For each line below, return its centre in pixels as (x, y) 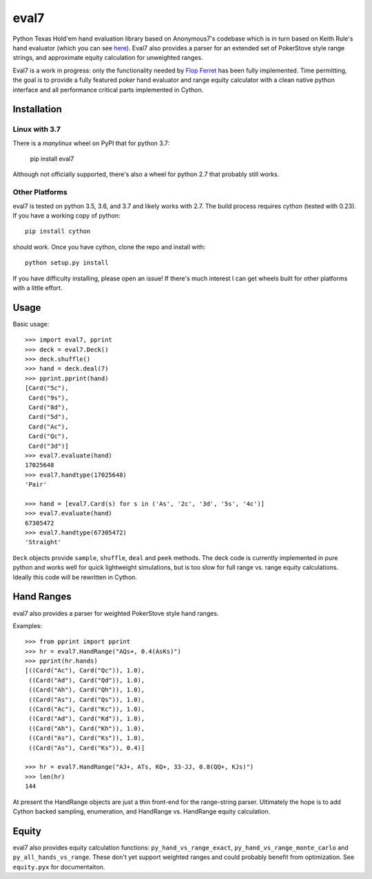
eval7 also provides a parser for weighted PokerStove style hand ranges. (116, 613)
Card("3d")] (49, 446)
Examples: (28, 625)
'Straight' (43, 542)
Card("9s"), (49, 397)
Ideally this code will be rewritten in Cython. (75, 577)
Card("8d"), (49, 407)
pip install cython (58, 231)
